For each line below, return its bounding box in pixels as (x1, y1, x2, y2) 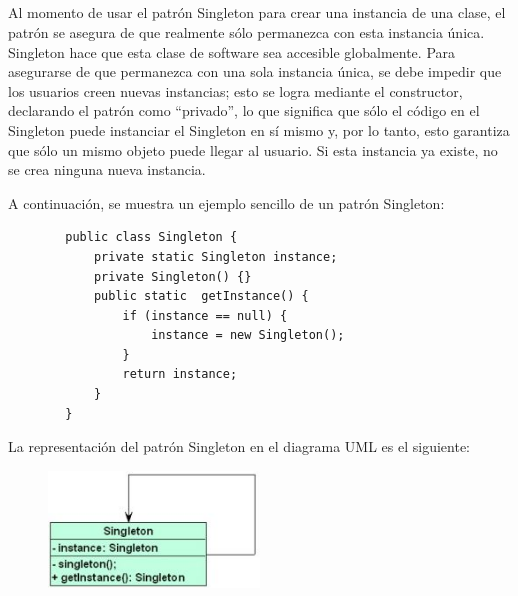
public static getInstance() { (93, 289, 309, 304)
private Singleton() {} (93, 269, 252, 284)
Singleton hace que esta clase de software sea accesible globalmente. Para (8, 41, 456, 62)
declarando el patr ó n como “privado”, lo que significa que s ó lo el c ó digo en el (8, 100, 480, 121)
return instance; (122, 367, 238, 382)
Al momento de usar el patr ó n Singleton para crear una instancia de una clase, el (8, 2, 506, 23)
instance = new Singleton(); (151, 328, 345, 343)
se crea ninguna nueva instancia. (8, 159, 206, 180)
